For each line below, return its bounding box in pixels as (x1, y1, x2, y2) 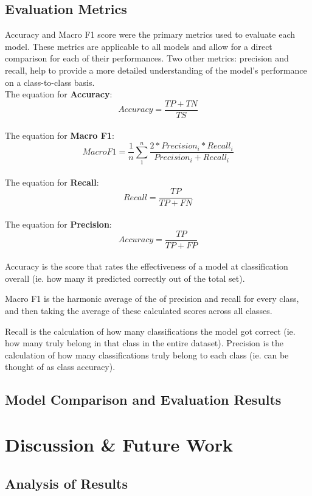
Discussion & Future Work (5, 431, 233, 456)
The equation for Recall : (5, 175, 99, 188)
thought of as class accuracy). (5, 360, 116, 373)
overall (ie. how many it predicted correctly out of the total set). (5, 271, 245, 284)
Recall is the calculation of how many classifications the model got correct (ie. (5, 324, 296, 337)
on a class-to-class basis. (5, 75, 95, 88)
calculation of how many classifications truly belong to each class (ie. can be (5, 348, 289, 361)
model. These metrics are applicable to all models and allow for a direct (5, 40, 272, 52)
